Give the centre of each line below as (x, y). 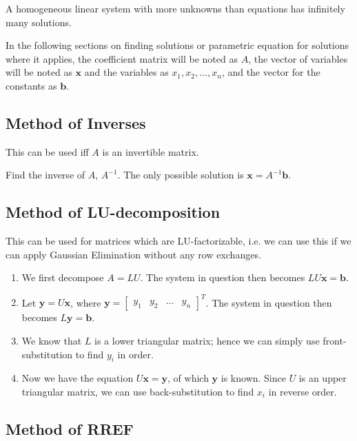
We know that (52, 341)
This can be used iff (47, 151)
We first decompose (63, 277)
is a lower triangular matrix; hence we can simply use (207, 341)
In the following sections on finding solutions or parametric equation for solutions (177, 45)
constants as (31, 85)
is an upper (323, 378)
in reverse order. (303, 392)
